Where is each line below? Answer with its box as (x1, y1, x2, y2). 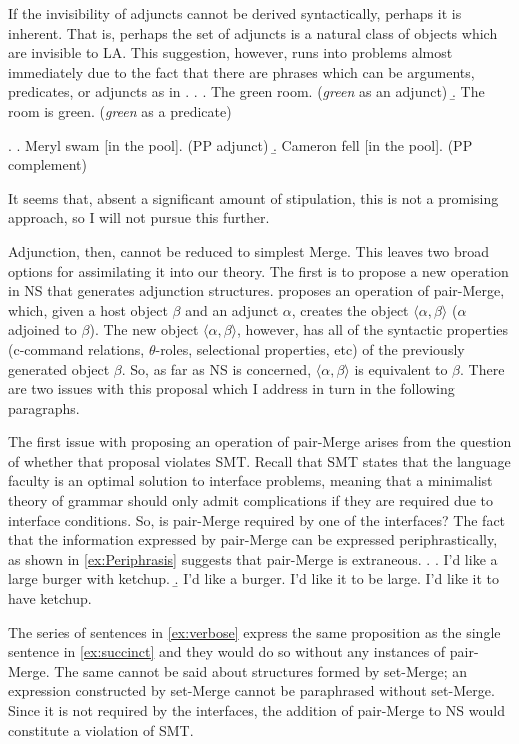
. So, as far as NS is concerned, (121, 358, 312, 379)
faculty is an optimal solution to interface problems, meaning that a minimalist (8, 470, 493, 491)
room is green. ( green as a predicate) (8, 100, 232, 121)
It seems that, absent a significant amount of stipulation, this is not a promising (8, 187, 499, 208)
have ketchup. (8, 588, 92, 609)
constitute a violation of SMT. (8, 719, 194, 740)
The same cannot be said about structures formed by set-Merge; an (54, 660, 468, 681)
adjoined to (8, 319, 77, 340)
